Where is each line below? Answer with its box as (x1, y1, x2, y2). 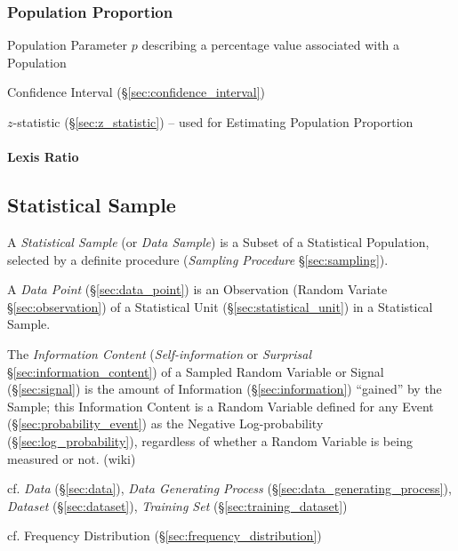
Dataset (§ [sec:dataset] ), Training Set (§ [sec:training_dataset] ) (7, 496, 348, 515)
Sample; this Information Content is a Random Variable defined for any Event (7, 396, 434, 415)
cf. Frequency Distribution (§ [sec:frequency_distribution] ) (7, 526, 322, 545)
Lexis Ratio (7, 148, 79, 166)
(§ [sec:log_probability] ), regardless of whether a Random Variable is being (7, 431, 413, 450)
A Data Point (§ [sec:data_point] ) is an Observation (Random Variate (7, 280, 388, 299)
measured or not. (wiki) (7, 449, 136, 467)
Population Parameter (7, 36, 128, 54)
